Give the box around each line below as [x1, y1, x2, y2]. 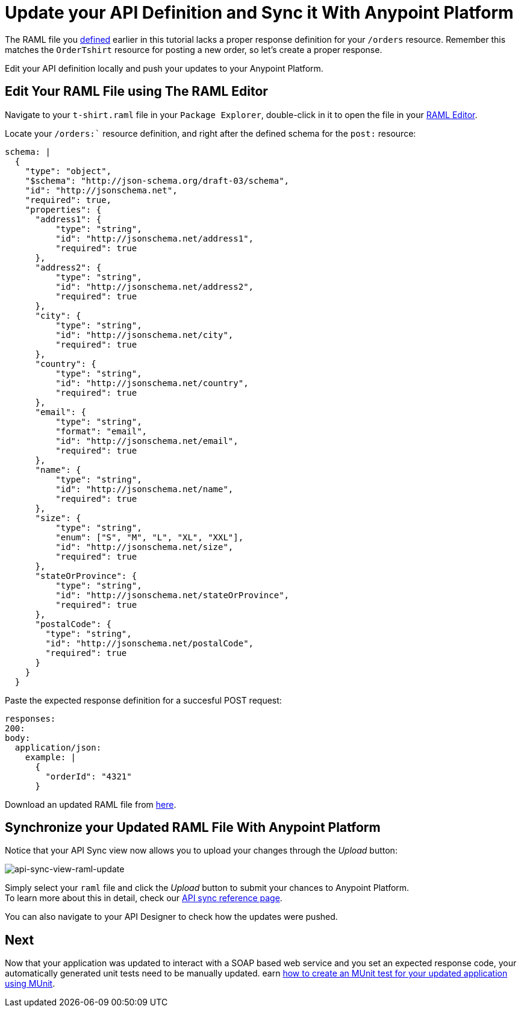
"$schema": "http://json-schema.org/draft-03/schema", [25, 175, 290, 186]
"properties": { [25, 204, 102, 214]
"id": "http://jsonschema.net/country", [55, 378, 249, 388]
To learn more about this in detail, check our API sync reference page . [5, 893, 282, 904]
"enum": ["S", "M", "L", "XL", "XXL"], [55, 532, 244, 542]
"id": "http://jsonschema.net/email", [55, 436, 239, 446]
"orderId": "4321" [45, 771, 132, 781]
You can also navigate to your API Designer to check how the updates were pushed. [5, 911, 338, 922]
